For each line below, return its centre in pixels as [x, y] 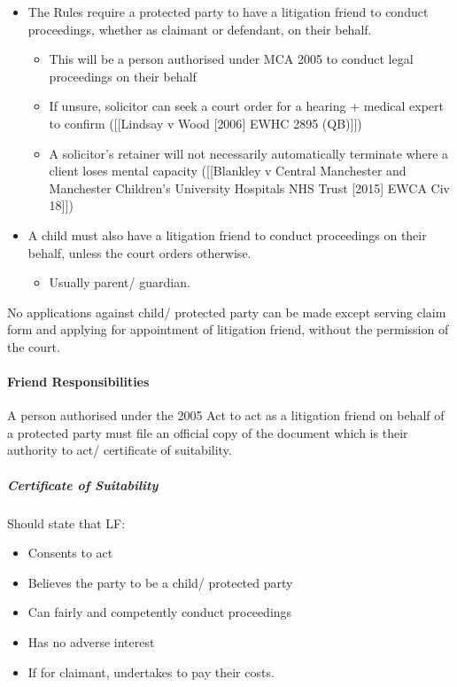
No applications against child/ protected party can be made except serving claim [227, 312]
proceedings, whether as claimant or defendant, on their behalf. [200, 29]
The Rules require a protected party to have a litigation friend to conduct [228, 12]
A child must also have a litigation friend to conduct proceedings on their [227, 234]
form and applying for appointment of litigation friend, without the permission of [228, 329]
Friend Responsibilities [78, 382]
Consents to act [70, 553]
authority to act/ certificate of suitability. [120, 450]
